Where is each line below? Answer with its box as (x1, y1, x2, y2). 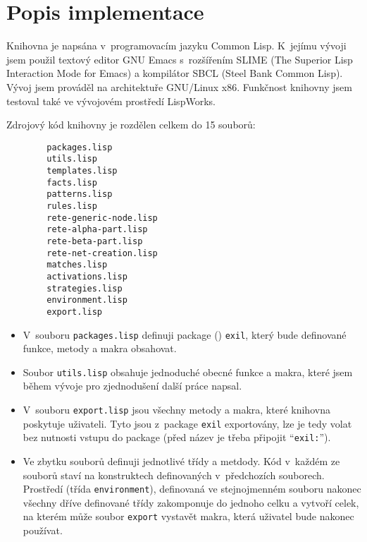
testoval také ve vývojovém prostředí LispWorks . (6, 93, 216, 108)
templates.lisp (46, 166, 118, 176)
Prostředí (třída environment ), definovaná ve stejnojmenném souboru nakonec (23, 481, 361, 496)
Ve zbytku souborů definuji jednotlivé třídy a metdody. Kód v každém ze (23, 454, 340, 468)
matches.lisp (46, 260, 108, 270)
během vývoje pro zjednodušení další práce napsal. (23, 378, 242, 393)
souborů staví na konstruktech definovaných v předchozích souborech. (23, 467, 325, 482)
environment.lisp (46, 295, 127, 306)
